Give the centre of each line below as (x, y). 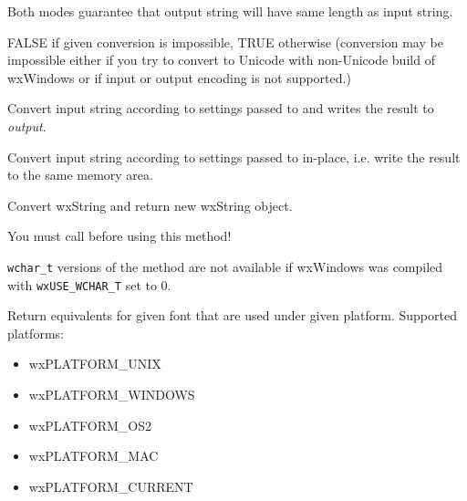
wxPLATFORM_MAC (93, 456)
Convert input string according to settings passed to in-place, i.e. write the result (234, 157)
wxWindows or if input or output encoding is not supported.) (179, 77)
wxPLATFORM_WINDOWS (112, 395)
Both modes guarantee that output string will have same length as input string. (230, 11)
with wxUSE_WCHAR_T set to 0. (89, 284)
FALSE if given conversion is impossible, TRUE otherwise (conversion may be (225, 42)
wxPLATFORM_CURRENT (111, 486)
